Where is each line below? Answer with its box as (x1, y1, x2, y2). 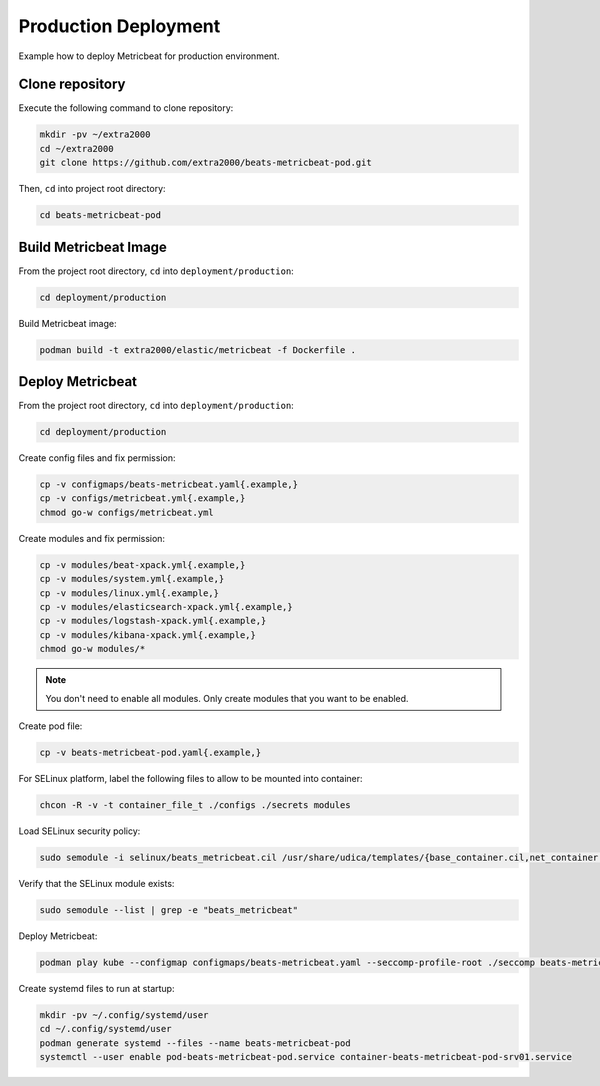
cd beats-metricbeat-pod (39, 210, 162, 221)
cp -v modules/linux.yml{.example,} (39, 587, 220, 599)
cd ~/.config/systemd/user (39, 1023, 172, 1035)
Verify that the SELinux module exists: (18, 877, 175, 889)
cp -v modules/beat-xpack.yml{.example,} (39, 559, 246, 570)
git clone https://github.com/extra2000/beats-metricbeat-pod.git (39, 157, 372, 169)
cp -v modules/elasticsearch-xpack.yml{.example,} (39, 601, 294, 613)
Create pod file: (18, 720, 83, 732)
